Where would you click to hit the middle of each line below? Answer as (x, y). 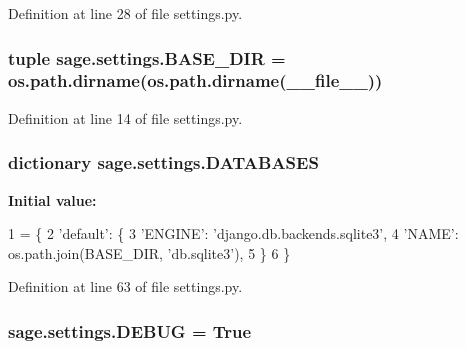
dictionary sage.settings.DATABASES (163, 162)
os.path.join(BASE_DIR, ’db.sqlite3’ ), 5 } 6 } (149, 252)
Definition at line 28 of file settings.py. (125, 13)
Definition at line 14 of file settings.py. (125, 117)
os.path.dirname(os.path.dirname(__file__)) (195, 80)
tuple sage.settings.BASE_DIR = (147, 57)
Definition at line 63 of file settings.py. (125, 286)
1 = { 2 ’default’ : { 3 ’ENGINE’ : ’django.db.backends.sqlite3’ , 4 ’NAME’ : (233, 233)
